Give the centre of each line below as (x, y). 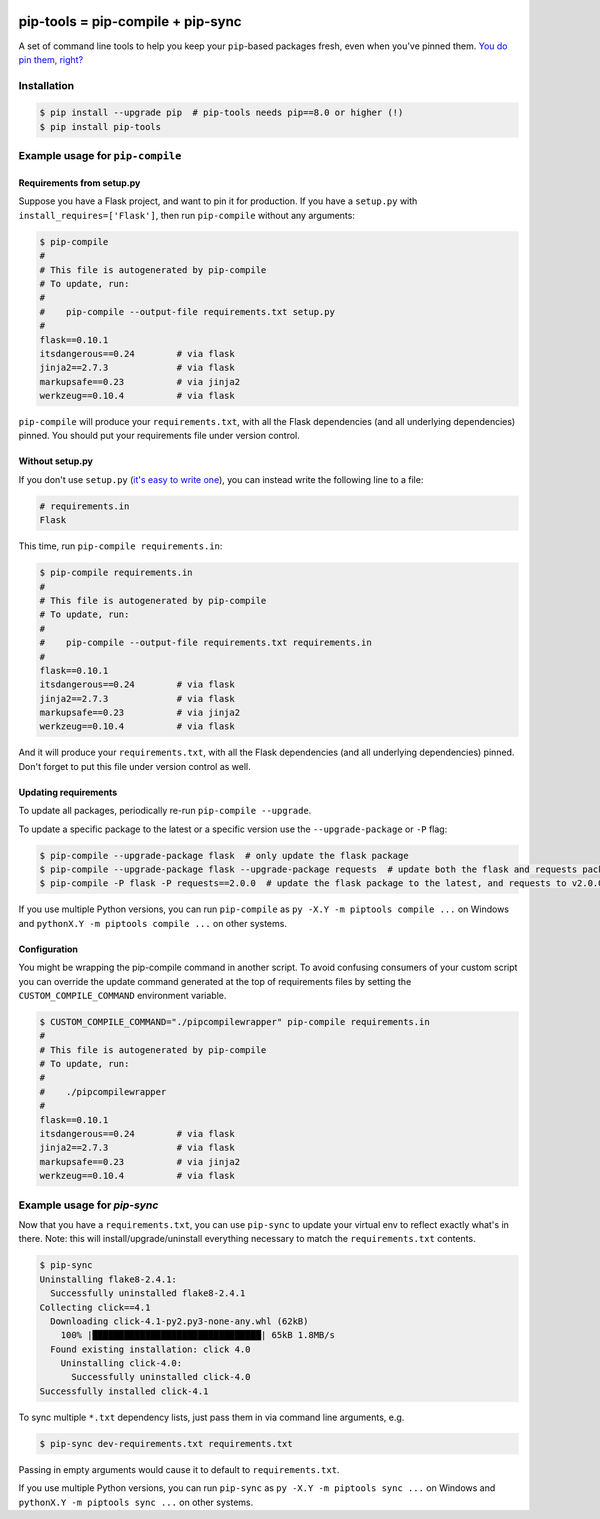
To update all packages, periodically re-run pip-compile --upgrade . (165, 811)
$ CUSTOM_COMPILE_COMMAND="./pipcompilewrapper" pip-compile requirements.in (234, 1021)
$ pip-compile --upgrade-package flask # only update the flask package (224, 855)
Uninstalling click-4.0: (121, 1363)
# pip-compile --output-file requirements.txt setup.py (187, 311)
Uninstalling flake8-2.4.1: (108, 1279)
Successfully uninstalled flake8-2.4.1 (148, 1293)
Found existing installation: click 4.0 (150, 1349)
